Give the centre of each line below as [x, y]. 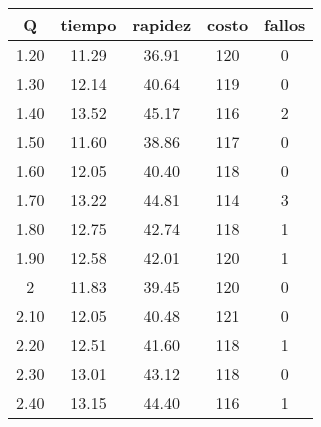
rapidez [162, 24]
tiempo [88, 24]
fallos [285, 24]
